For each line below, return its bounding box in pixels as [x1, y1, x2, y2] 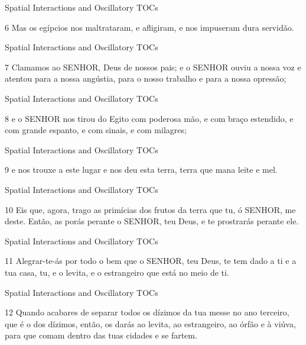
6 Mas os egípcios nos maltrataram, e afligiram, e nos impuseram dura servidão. [5, 21, 294, 33]
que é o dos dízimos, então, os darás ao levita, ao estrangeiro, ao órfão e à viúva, [5, 317, 296, 330]
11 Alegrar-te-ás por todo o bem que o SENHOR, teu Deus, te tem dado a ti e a [5, 254, 297, 267]
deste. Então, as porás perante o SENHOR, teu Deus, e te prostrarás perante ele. [5, 215, 299, 227]
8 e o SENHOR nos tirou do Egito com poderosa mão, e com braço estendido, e [5, 112, 294, 124]
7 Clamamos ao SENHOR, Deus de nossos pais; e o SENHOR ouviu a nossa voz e [5, 60, 301, 73]
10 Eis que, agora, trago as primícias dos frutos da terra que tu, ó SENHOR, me [5, 203, 296, 215]
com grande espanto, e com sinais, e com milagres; [5, 124, 187, 136]
